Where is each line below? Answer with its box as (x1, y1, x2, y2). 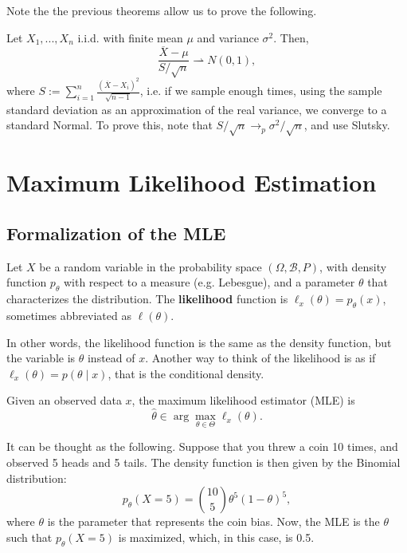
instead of (87, 350, 135, 366)
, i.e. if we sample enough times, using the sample (139, 82, 382, 99)
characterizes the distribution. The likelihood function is (6, 290, 288, 307)
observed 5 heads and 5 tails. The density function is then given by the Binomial (6, 453, 401, 470)
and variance (197, 29, 259, 45)
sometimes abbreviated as (6, 306, 131, 323)
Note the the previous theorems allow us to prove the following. (6, 2, 317, 18)
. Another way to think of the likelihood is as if (145, 350, 376, 366)
